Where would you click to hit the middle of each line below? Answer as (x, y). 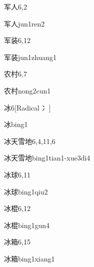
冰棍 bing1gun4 (27, 225)
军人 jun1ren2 (24, 23)
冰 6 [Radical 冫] (27, 107)
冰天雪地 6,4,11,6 (30, 141)
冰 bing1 (16, 124)
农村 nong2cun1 (27, 90)
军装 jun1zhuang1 (30, 57)
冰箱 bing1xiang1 (29, 258)
